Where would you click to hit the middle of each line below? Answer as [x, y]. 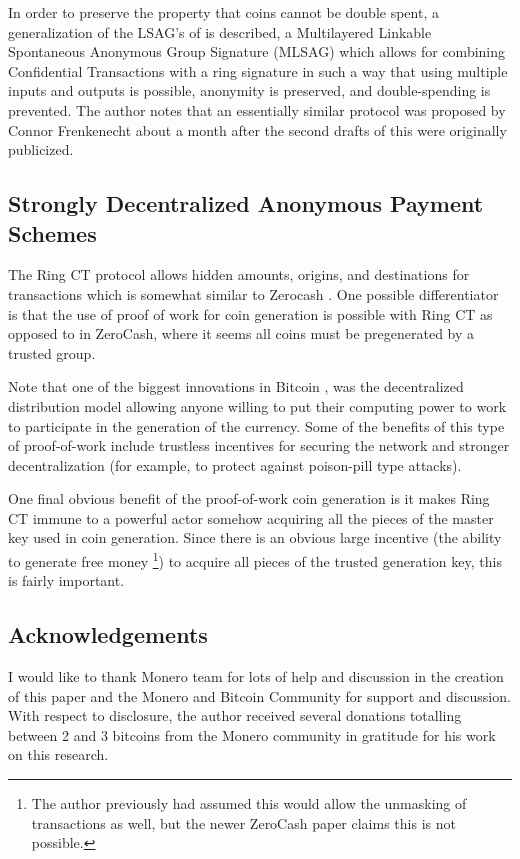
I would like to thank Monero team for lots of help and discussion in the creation [256, 676]
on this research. [58, 754]
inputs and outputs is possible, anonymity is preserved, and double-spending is [249, 90]
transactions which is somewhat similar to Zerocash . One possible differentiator [253, 293]
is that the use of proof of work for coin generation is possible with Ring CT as [250, 313]
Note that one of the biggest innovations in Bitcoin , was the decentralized [236, 386]
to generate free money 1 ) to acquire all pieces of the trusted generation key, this [255, 559]
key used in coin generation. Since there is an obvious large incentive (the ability [255, 537]
